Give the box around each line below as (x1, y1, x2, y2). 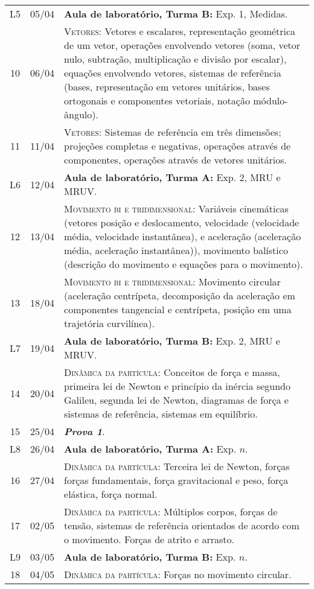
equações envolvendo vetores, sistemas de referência (64, 66, 281, 80)
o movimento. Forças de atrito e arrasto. (64, 532, 234, 546)
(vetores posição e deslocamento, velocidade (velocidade (64, 215, 300, 229)
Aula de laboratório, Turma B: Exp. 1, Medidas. (64, 7, 288, 21)
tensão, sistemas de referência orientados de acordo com (64, 518, 300, 532)
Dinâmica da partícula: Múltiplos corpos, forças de (64, 505, 278, 518)
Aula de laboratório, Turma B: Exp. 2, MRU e (64, 334, 280, 348)
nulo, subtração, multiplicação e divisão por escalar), (64, 52, 287, 66)
